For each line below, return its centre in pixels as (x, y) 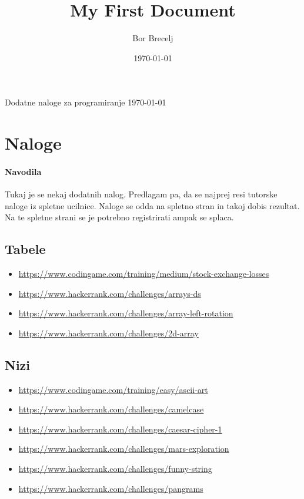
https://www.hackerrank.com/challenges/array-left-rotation (126, 313)
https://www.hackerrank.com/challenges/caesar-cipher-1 (120, 429)
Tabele (25, 249)
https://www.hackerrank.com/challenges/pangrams (111, 488)
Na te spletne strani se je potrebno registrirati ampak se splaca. (119, 217)
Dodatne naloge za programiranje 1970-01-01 (86, 102)
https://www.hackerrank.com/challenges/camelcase (111, 409)
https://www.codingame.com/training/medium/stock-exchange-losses (144, 274)
